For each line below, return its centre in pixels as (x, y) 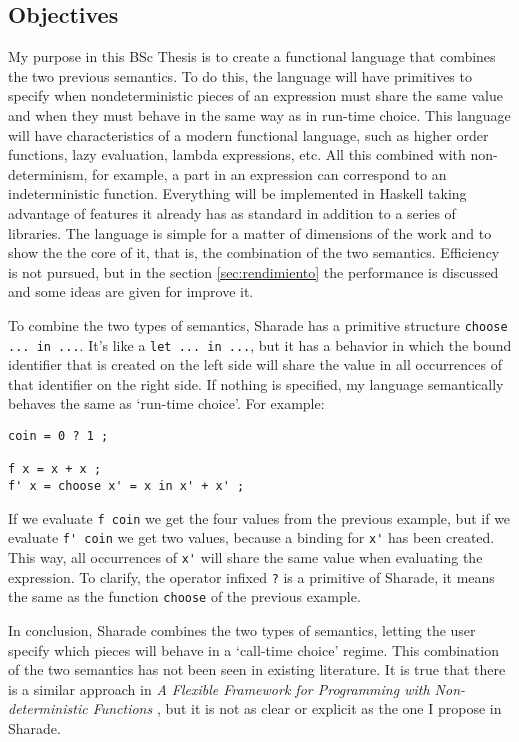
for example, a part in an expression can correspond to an (269, 173)
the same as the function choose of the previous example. (184, 596)
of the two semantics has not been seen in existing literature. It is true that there (257, 669)
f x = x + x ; (55, 469)
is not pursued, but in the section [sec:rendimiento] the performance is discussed (253, 271)
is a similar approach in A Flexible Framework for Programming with (219, 688)
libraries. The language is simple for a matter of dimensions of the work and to (250, 232)
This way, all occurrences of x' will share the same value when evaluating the (245, 556)
